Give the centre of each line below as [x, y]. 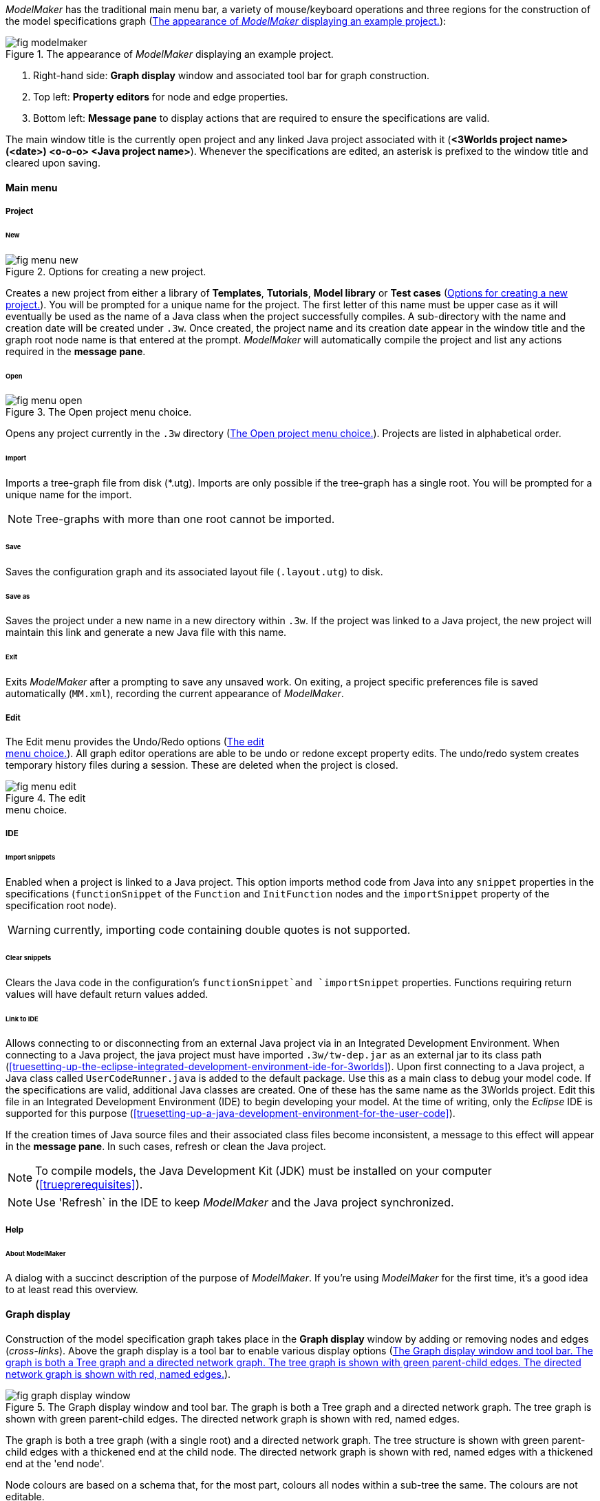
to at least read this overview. [72, 1290]
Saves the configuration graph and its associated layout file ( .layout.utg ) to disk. [194, 571]
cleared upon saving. [53, 163]
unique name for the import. [69, 495]
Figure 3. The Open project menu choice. [99, 412]
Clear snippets [29, 957]
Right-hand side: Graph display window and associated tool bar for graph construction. [232, 75]
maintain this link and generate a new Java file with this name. [146, 632]
